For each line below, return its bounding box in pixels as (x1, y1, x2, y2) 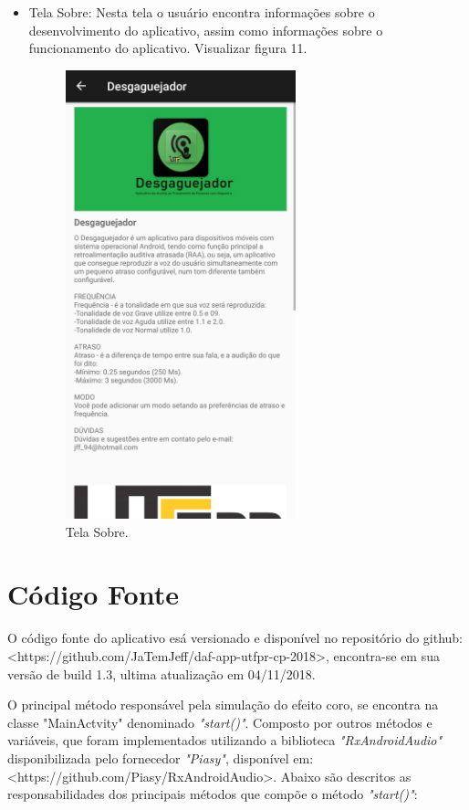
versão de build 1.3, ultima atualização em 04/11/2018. (7, 664, 316, 683)
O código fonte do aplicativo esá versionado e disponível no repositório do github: (7, 628, 464, 647)
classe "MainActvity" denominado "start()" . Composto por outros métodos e (7, 712, 433, 731)
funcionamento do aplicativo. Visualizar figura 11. (28, 38, 307, 58)
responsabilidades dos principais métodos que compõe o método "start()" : (7, 784, 418, 804)
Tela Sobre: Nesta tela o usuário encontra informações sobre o (28, 3, 375, 21)
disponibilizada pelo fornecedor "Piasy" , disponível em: (7, 748, 314, 767)
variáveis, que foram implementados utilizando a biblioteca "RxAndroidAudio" (7, 731, 443, 750)
